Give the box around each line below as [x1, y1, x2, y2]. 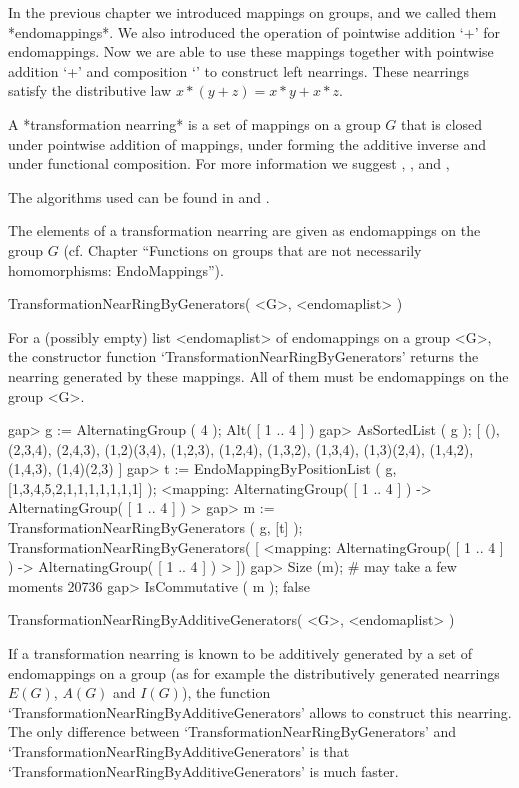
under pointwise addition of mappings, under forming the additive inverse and [8, 133, 487, 154]
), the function [181, 682, 271, 703]
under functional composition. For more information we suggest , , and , [8, 153, 450, 174]
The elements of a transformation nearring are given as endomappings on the [8, 220, 481, 241]
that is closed [401, 113, 483, 134]
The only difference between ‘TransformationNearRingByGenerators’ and [8, 721, 457, 742]
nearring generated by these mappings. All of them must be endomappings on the [8, 365, 509, 386]
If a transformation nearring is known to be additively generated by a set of [8, 643, 473, 664]
